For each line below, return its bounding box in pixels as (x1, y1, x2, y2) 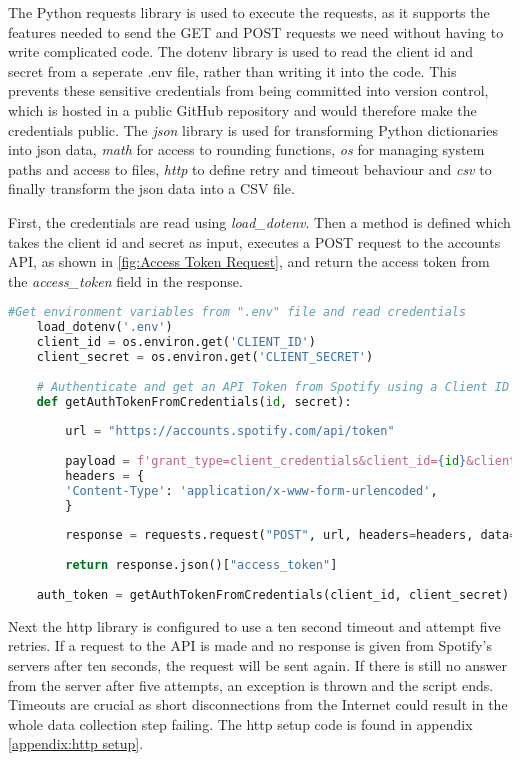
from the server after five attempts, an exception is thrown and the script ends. (8, 674, 494, 695)
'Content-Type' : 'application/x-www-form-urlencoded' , (65, 483, 438, 498)
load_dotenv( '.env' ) (36, 320, 173, 335)
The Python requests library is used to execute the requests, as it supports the (8, 2, 490, 22)
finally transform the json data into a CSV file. (8, 178, 295, 199)
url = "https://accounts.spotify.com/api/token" (65, 424, 395, 439)
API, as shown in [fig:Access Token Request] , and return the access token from (8, 251, 490, 272)
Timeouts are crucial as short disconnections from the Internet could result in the (8, 694, 508, 715)
